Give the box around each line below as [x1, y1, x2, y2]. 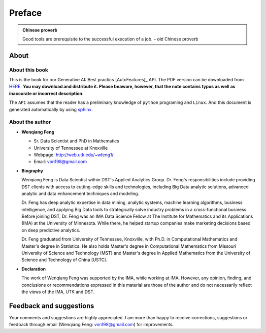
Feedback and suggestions [9, 301, 95, 310]
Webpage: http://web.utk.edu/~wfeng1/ [33, 152, 114, 158]
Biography [21, 167, 43, 173]
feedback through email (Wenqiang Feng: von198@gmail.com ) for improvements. [9, 322, 174, 328]
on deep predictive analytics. [21, 227, 81, 233]
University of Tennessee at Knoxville [33, 145, 108, 151]
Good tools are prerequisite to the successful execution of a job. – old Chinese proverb [22, 36, 199, 42]
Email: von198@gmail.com [33, 159, 87, 165]
